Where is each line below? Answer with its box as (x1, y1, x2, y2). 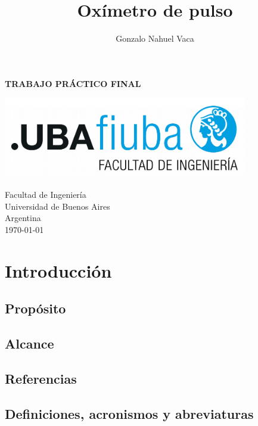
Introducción (5, 258, 112, 282)
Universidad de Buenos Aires (5, 200, 110, 212)
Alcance (5, 334, 54, 353)
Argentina (5, 212, 41, 224)
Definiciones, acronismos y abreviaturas (5, 404, 254, 422)
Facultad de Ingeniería (5, 188, 86, 201)
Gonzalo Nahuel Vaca (116, 32, 194, 45)
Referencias (5, 369, 77, 387)
